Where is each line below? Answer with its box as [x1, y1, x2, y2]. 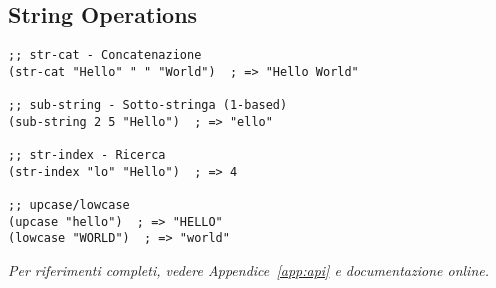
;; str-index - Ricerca [8, 148, 166, 163]
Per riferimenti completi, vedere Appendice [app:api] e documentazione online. [8, 260, 489, 281]
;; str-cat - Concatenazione [8, 48, 202, 63]
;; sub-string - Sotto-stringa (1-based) [8, 98, 288, 113]
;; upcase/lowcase [8, 198, 130, 213]
